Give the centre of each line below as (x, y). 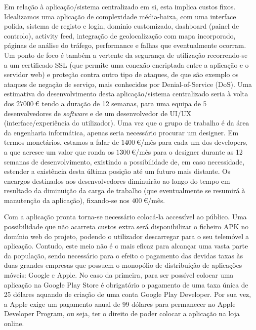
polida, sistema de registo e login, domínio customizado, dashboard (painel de (122, 26)
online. (14, 323)
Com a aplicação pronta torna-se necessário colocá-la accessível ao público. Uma (125, 217)
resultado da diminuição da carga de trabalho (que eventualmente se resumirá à (125, 190)
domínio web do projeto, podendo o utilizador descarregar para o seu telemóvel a (127, 236)
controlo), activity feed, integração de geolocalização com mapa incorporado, (120, 35)
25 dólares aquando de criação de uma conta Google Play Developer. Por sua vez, (128, 294)
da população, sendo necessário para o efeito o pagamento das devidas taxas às (124, 255)
